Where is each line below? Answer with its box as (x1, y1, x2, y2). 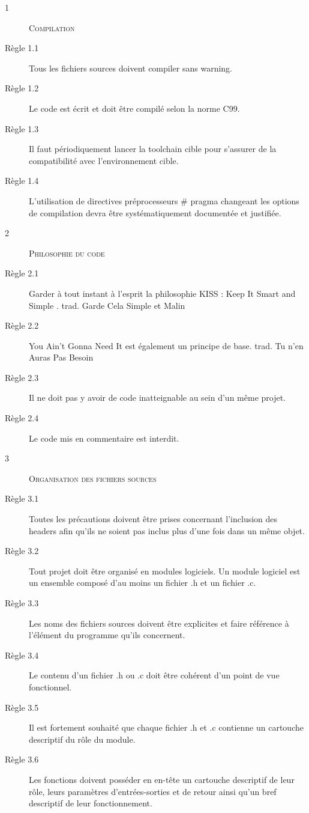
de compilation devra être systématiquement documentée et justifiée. (29, 206, 281, 219)
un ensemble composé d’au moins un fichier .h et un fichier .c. (29, 576, 256, 589)
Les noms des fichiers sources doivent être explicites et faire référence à (29, 617, 289, 629)
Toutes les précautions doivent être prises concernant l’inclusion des (29, 513, 278, 525)
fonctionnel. (29, 680, 72, 693)
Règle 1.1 (5, 41, 39, 54)
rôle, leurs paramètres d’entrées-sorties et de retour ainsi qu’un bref (29, 785, 277, 797)
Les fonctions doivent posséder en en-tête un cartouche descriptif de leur (29, 773, 295, 785)
